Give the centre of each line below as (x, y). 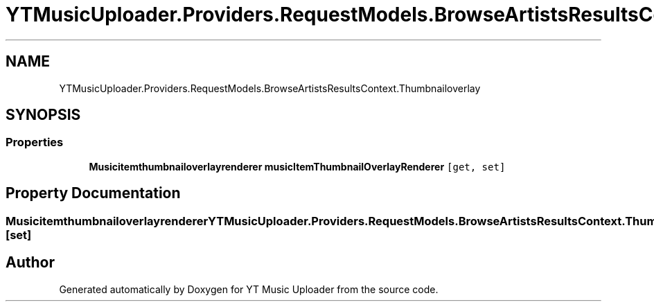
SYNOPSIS (43, 115)
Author (30, 263)
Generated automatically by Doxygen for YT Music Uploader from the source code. (249, 289)
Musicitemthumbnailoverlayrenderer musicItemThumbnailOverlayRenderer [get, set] (297, 166)
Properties (35, 142)
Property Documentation (93, 193)
